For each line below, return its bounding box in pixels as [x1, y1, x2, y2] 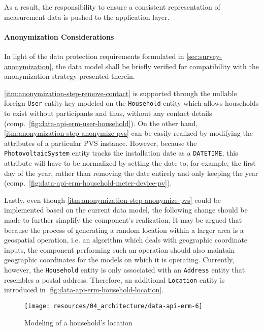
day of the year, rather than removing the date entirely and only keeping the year [4, 167, 258, 178]
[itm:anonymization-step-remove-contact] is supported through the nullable [4, 87, 237, 98]
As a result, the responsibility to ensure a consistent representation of [4, 2, 220, 12]
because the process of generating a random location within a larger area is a [4, 224, 244, 235]
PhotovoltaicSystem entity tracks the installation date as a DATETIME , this [4, 147, 238, 158]
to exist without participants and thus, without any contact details [4, 108, 212, 118]
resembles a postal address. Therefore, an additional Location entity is [4, 274, 225, 285]
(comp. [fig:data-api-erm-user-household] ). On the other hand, [4, 117, 198, 128]
